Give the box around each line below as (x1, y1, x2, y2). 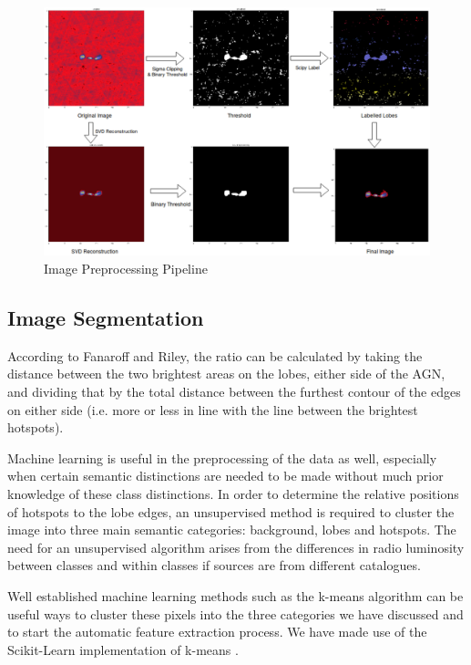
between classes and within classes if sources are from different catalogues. (7, 556, 421, 575)
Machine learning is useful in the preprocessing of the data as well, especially (7, 448, 437, 467)
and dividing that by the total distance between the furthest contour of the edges (7, 382, 461, 401)
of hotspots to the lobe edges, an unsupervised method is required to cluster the (7, 502, 455, 521)
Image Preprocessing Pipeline (44, 259, 208, 278)
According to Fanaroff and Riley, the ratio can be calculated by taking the (7, 346, 423, 365)
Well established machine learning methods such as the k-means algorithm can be (7, 586, 464, 605)
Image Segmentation (7, 304, 204, 332)
